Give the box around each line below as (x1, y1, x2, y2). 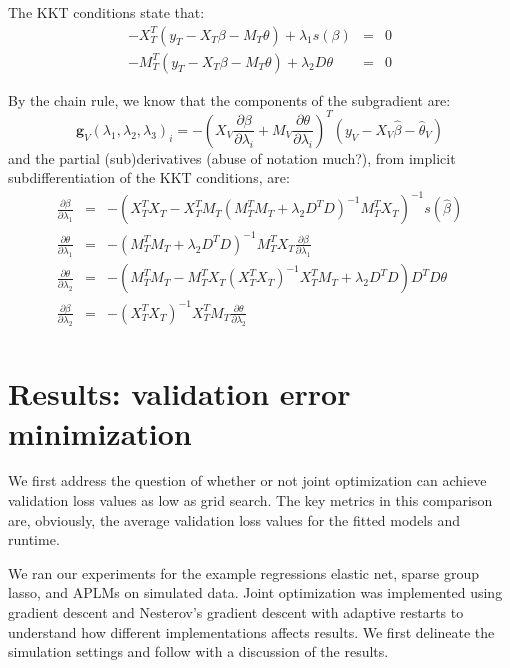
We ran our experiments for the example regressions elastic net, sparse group (8, 562, 479, 583)
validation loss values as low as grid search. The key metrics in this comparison (8, 490, 493, 511)
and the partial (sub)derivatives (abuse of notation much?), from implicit (8, 147, 456, 168)
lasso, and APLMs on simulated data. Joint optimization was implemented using (8, 582, 503, 603)
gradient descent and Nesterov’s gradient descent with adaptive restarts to (8, 602, 464, 622)
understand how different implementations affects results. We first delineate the (8, 621, 495, 642)
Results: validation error (8, 373, 351, 414)
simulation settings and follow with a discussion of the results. (8, 641, 389, 662)
